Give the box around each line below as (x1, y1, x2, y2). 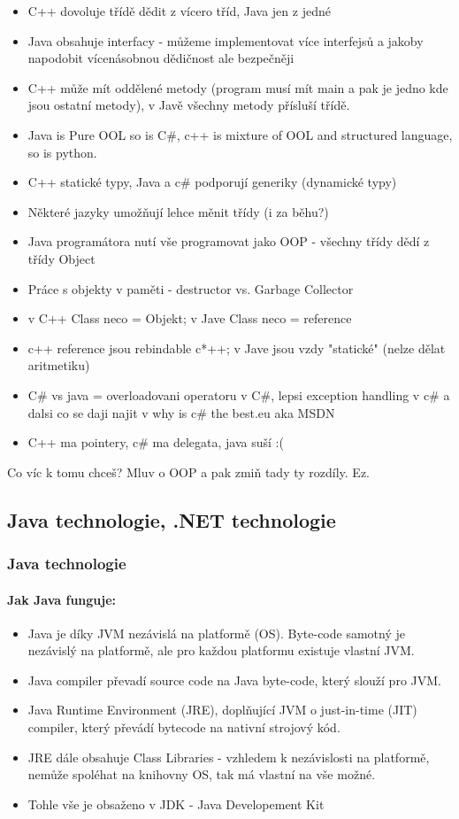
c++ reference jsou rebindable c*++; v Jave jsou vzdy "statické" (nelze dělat (27, 338, 446, 357)
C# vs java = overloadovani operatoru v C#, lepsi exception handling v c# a (27, 385, 450, 404)
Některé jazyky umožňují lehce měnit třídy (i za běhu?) (27, 202, 329, 220)
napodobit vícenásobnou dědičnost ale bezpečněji (27, 49, 295, 67)
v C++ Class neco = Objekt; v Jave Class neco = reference (27, 309, 352, 328)
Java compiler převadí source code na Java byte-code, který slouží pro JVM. (27, 670, 441, 689)
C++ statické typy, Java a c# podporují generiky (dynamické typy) (27, 173, 397, 191)
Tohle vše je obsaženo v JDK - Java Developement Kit (27, 794, 325, 813)
